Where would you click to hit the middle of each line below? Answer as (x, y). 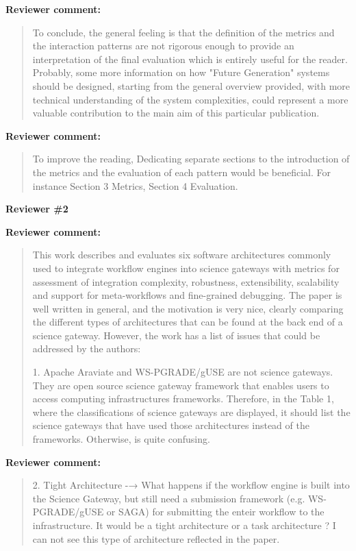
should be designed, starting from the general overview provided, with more (191, 85)
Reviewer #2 (37, 209)
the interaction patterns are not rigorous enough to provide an (163, 46)
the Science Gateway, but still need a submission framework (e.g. (169, 498)
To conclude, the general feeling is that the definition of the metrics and (183, 32)
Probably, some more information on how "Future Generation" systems (181, 72)
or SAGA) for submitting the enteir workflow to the (215, 512)
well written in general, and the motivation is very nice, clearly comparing (188, 308)
